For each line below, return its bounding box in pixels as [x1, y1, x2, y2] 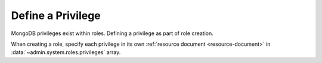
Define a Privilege [11, 9, 101, 22]
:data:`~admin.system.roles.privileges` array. [11, 49, 121, 56]
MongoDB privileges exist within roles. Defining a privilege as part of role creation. [11, 30, 214, 37]
